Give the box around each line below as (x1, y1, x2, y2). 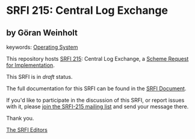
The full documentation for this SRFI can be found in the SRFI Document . (6, 85, 187, 92)
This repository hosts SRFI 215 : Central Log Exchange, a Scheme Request (6, 55, 189, 62)
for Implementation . (6, 61, 55, 69)
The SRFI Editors (6, 126, 48, 133)
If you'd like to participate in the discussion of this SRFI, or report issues (6, 97, 185, 103)
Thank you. (6, 115, 34, 122)
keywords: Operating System (6, 43, 78, 51)
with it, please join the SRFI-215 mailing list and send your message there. (6, 103, 189, 110)
